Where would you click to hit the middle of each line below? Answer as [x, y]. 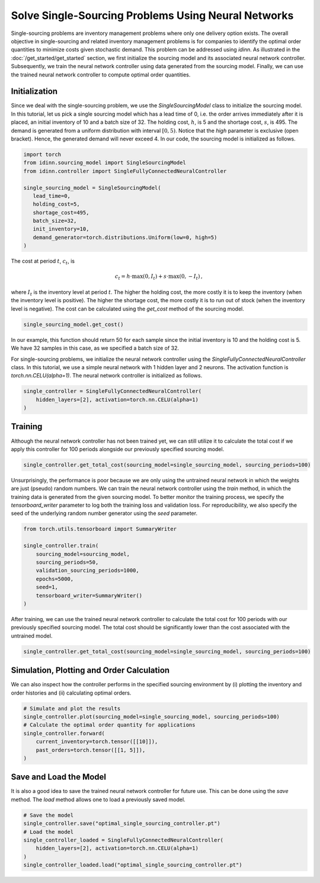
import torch [42, 154]
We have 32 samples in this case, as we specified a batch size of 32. [95, 348]
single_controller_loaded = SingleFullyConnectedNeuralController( [124, 840]
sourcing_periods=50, [67, 562]
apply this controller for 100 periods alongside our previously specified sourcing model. [118, 449]
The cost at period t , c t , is [43, 262]
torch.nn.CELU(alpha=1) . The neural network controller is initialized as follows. [107, 376]
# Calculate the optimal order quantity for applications [109, 725]
